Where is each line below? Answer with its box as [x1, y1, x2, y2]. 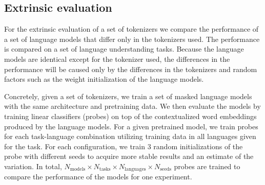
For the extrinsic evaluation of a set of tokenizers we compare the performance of [4, 24, 259, 34]
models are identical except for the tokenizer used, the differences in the [4, 53, 230, 64]
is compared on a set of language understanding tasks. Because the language [4, 43, 244, 54]
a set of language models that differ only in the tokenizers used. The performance [4, 33, 260, 44]
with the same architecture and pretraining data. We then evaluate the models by [4, 101, 261, 111]
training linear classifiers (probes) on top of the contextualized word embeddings [4, 110, 257, 121]
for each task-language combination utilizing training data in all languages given [4, 131, 256, 142]
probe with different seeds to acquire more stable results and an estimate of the [4, 151, 254, 161]
